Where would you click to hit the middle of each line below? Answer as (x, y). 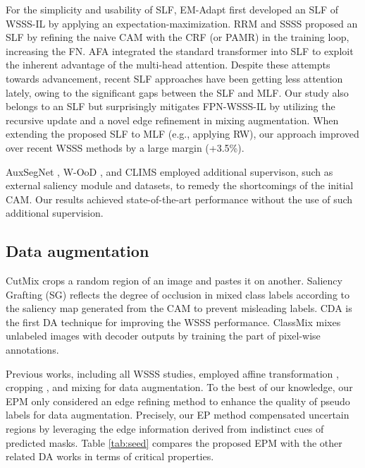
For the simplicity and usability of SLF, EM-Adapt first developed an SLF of (172, 9)
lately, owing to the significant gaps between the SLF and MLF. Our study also (177, 92)
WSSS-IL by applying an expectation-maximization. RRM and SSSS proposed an (182, 23)
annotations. (32, 350)
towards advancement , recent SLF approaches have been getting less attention (174, 78)
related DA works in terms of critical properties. (110, 456)
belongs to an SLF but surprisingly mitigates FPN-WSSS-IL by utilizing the (171, 106)
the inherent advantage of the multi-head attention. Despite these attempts (168, 65)
